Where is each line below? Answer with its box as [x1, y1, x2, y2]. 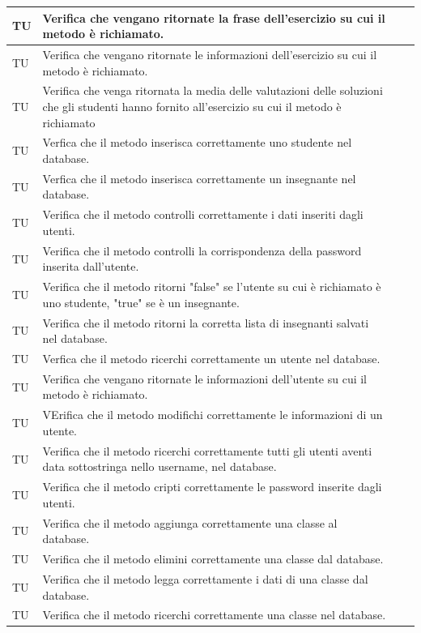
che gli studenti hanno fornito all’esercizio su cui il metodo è [42, 97, 342, 114]
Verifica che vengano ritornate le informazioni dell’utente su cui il [42, 370, 368, 387]
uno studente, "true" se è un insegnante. [42, 293, 240, 310]
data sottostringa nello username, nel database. [42, 458, 277, 475]
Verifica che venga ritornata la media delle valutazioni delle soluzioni [42, 82, 383, 99]
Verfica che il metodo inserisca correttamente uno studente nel [42, 134, 352, 151]
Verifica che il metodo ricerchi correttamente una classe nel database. [42, 606, 386, 623]
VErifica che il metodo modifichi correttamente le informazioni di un [42, 406, 383, 423]
